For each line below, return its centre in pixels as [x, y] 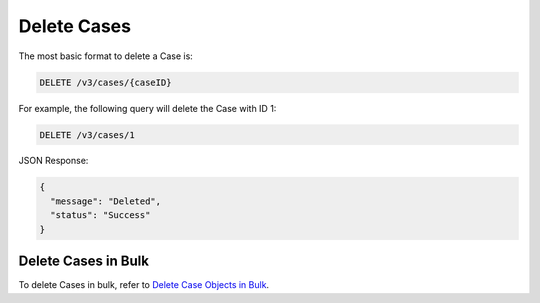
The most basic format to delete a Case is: [106, 56]
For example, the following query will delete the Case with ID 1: [147, 108]
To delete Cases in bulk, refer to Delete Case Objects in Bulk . [144, 285]
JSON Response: [53, 161]
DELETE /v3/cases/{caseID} [105, 82]
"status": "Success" [100, 215]
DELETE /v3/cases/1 [87, 134]
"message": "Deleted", [106, 201]
